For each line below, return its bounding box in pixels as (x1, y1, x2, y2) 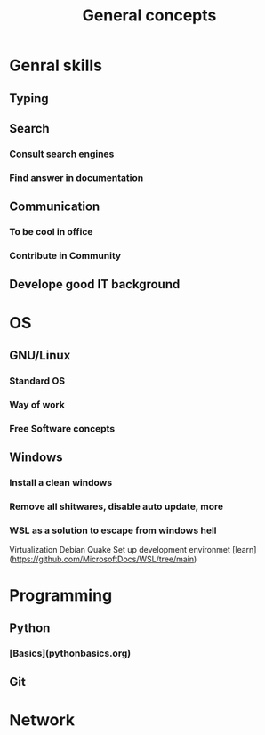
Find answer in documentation (9, 171, 144, 183)
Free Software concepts (9, 422, 116, 434)
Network (9, 710, 76, 731)
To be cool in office (9, 226, 93, 238)
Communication (9, 199, 100, 214)
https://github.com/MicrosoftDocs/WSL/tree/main (12, 553, 195, 565)
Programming (9, 585, 113, 605)
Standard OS (9, 375, 66, 387)
